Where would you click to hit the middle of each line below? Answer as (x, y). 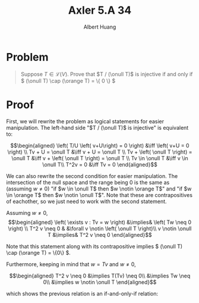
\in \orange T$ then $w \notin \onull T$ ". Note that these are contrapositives (99, 195)
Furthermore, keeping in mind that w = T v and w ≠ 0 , (71, 264)
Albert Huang (100, 27)
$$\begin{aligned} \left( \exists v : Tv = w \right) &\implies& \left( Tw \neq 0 (100, 222)
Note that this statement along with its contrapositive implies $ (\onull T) (94, 246)
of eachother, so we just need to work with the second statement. (87, 201)
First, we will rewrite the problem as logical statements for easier (85, 121)
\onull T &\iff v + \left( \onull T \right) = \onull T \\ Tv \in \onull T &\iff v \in (100, 158)
